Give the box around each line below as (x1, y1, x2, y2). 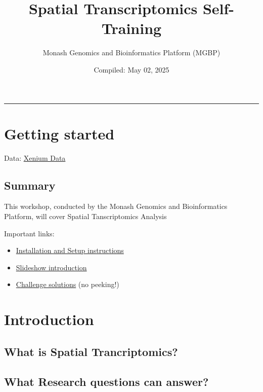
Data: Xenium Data (4, 152, 66, 163)
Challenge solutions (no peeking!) (16, 279, 119, 290)
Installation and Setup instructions (16, 245, 124, 256)
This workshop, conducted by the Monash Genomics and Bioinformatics (4, 201, 228, 211)
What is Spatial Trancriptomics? (4, 343, 178, 359)
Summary (4, 177, 56, 193)
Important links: (4, 228, 55, 238)
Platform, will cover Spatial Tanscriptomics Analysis (4, 211, 167, 222)
